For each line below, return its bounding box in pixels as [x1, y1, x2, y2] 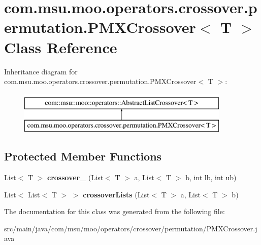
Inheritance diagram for [4, 66, 78, 76]
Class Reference [4, 36, 117, 57]
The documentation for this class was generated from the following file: [4, 206, 225, 217]
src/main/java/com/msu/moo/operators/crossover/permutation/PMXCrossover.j [4, 223, 257, 233]
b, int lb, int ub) [185, 172, 237, 183]
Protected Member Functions [4, 148, 162, 164]
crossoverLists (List [83, 189, 150, 199]
